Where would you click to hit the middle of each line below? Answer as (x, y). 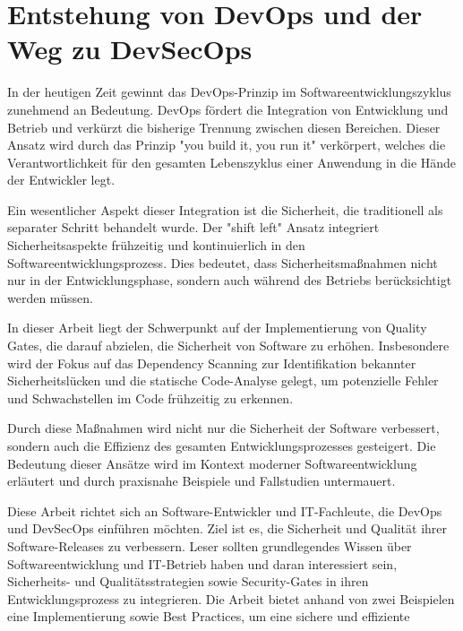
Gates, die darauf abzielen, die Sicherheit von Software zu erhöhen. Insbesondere (228, 346)
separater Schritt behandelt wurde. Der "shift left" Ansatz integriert (193, 227)
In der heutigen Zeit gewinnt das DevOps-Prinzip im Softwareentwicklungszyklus (229, 92)
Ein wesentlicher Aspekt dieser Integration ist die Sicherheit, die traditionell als (225, 209)
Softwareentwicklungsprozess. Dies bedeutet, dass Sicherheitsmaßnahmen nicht (223, 262)
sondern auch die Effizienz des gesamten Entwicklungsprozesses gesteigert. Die (222, 445)
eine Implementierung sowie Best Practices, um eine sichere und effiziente (209, 616)
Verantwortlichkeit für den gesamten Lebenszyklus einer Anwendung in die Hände (232, 162)
